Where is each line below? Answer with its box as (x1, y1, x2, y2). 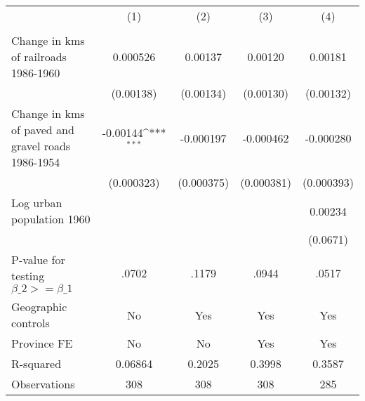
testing (11, 268, 45, 284)
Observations (11, 376, 75, 392)
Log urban (11, 195, 62, 211)
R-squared (11, 355, 62, 372)
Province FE (11, 335, 73, 351)
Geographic (11, 298, 67, 315)
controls (11, 315, 50, 331)
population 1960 (11, 211, 91, 227)
